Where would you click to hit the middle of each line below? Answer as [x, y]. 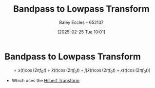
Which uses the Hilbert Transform [46, 81]
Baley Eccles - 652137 [81, 22]
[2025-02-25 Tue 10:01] [81, 32]
